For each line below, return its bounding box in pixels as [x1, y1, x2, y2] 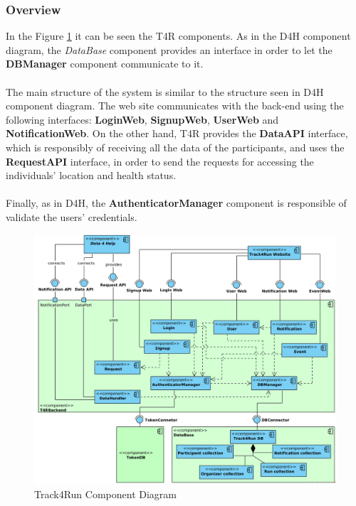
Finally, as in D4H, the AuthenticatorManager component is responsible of [6, 195, 347, 210]
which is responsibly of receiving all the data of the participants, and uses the [6, 139, 345, 154]
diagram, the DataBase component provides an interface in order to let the [6, 42, 333, 57]
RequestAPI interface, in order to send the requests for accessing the [6, 154, 314, 168]
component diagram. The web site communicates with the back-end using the [6, 98, 344, 113]
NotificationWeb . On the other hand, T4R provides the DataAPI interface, [6, 126, 348, 141]
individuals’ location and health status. [6, 168, 177, 183]
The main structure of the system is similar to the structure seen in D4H [6, 84, 324, 99]
